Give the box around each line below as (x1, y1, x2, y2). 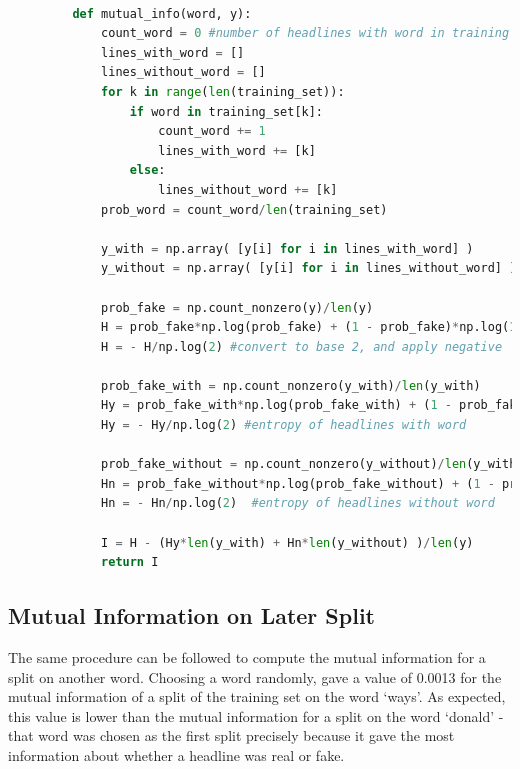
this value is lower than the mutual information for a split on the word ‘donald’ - (8, 705, 504, 726)
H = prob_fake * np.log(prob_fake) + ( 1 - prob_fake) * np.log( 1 (101, 320, 517, 335)
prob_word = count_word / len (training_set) (101, 202, 388, 217)
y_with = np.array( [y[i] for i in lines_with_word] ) (101, 241, 474, 256)
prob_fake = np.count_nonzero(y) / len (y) (101, 300, 374, 315)
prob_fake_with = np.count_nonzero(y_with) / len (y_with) (101, 378, 481, 393)
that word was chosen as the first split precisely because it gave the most (8, 725, 455, 746)
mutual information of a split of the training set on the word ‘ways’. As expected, (8, 686, 506, 707)
